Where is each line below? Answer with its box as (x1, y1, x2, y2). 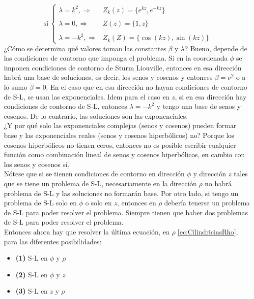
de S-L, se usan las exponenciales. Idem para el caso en (4, 91, 169, 101)
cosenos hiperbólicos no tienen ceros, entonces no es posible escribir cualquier (4, 139, 236, 150)
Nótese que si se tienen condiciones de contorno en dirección (4, 168, 185, 179)
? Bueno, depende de (184, 43, 248, 53)
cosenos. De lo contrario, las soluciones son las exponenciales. (4, 110, 188, 121)
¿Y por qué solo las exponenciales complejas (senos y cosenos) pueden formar (4, 120, 237, 131)
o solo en (85, 198, 112, 208)
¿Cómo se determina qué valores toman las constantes (4, 43, 167, 53)
